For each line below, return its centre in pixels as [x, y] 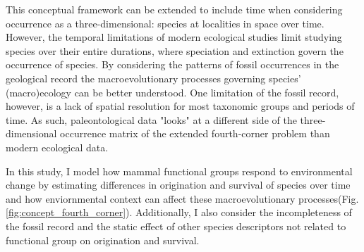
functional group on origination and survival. [103, 240]
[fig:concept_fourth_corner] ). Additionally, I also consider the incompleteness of [179, 212]
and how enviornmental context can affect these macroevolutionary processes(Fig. [182, 198]
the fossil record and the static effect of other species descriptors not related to [176, 226]
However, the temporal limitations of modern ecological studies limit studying [174, 37]
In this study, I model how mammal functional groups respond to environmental [179, 171]
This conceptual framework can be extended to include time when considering [174, 9]
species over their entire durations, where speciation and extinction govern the [175, 50]
